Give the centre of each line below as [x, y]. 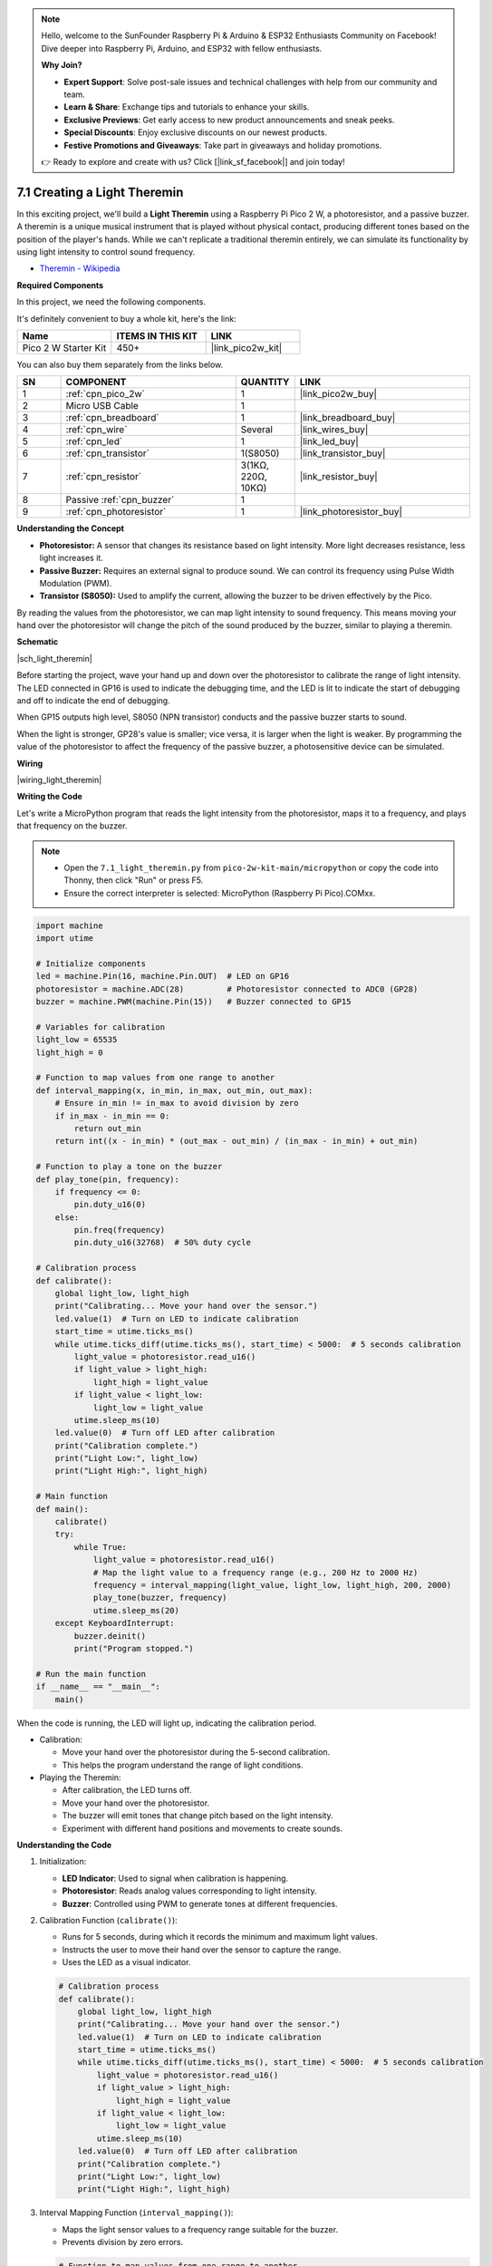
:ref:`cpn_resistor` [104, 477]
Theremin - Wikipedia [80, 268]
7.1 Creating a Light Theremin [100, 192]
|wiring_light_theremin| [59, 780]
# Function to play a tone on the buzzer [129, 1167]
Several [257, 430]
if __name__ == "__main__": [98, 1687]
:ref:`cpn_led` [94, 441]
